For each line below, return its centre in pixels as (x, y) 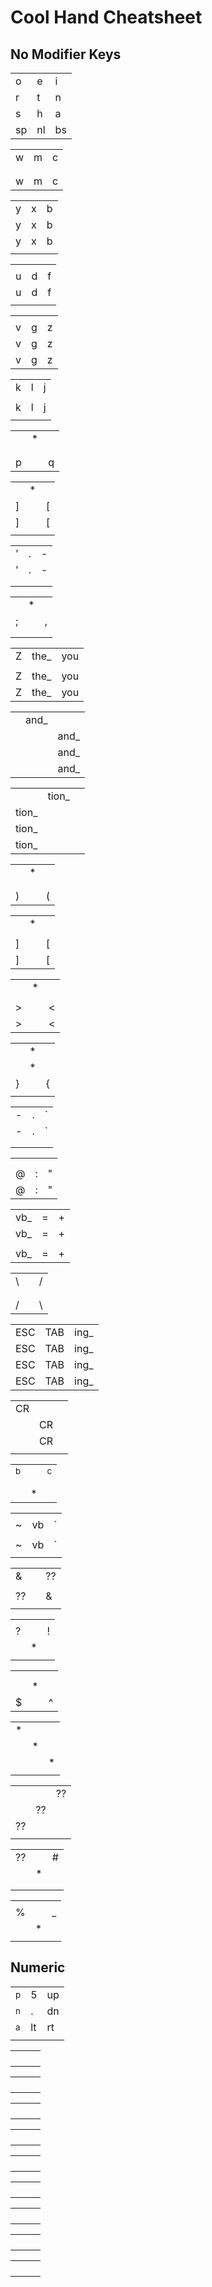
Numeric (38, 1967)
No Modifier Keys (66, 54)
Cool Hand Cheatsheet (106, 17)
